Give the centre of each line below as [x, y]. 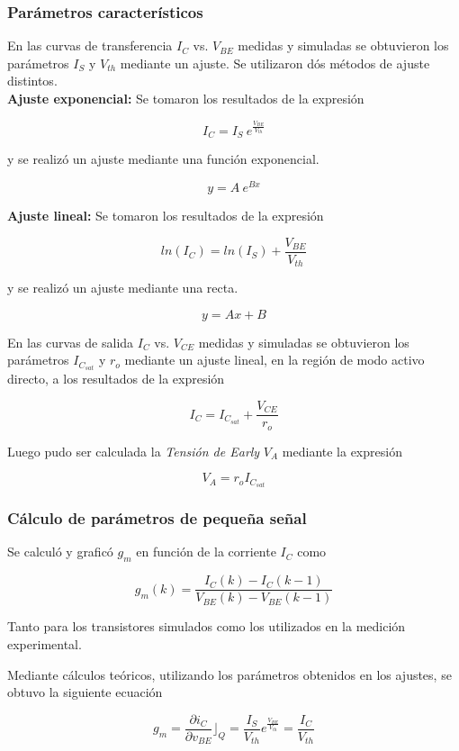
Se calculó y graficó [60, 552]
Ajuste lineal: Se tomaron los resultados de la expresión [166, 216]
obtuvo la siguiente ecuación [85, 692]
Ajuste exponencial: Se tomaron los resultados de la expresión [186, 98]
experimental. [45, 643]
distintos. [32, 81]
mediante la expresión [342, 451]
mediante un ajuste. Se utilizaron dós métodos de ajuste [275, 63]
